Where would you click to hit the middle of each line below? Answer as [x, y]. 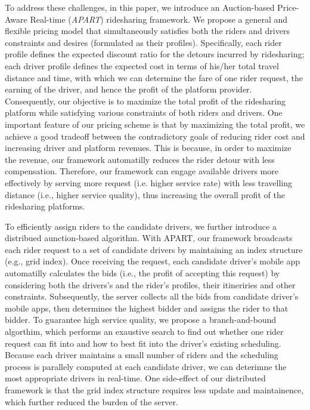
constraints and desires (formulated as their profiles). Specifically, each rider [143, 42]
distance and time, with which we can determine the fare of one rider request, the [154, 77]
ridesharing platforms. [45, 206]
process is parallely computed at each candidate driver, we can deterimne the [146, 366]
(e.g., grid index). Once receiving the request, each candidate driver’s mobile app [153, 261]
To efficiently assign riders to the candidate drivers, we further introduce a [141, 226]
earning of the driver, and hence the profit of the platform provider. [128, 89]
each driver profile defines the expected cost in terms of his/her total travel [142, 65]
